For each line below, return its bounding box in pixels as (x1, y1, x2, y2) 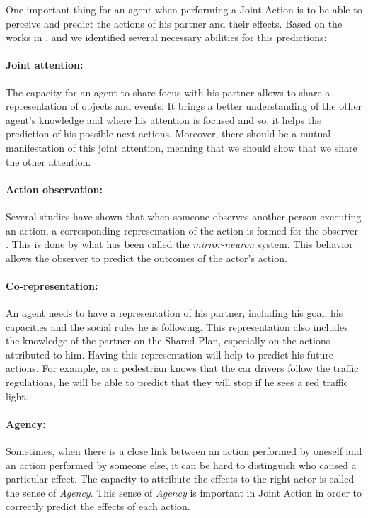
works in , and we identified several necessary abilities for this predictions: (6, 30, 327, 45)
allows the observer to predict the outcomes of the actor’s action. (6, 250, 287, 265)
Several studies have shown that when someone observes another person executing (6, 208, 362, 223)
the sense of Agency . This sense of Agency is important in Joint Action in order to (6, 485, 362, 500)
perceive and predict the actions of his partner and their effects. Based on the (6, 16, 343, 30)
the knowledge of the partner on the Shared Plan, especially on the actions (6, 333, 330, 348)
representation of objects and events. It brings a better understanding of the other (6, 98, 362, 113)
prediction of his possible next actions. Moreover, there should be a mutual (6, 126, 331, 141)
